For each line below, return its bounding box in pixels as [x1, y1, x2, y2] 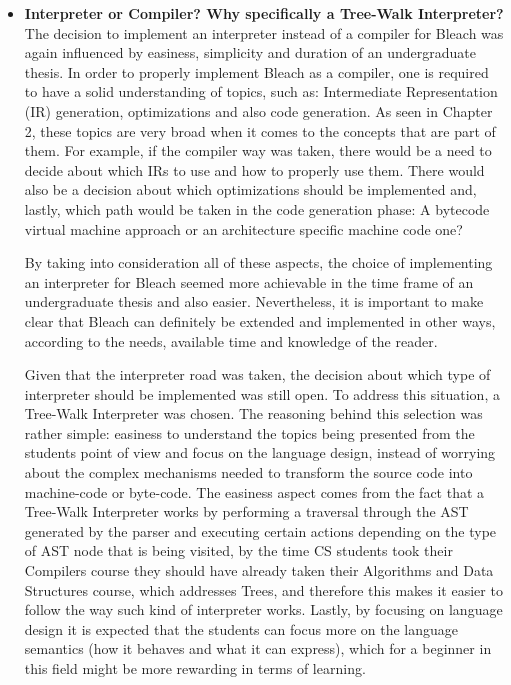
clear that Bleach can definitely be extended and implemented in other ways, [24, 310, 496, 331]
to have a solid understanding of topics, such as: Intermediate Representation [24, 81, 498, 102]
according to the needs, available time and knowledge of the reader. [24, 330, 438, 351]
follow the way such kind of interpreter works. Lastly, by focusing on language [24, 599, 503, 620]
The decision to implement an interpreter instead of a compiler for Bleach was [24, 22, 504, 43]
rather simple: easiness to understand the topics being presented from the [24, 422, 475, 443]
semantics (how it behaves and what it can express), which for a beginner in [24, 638, 492, 659]
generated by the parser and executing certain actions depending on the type [24, 520, 497, 541]
